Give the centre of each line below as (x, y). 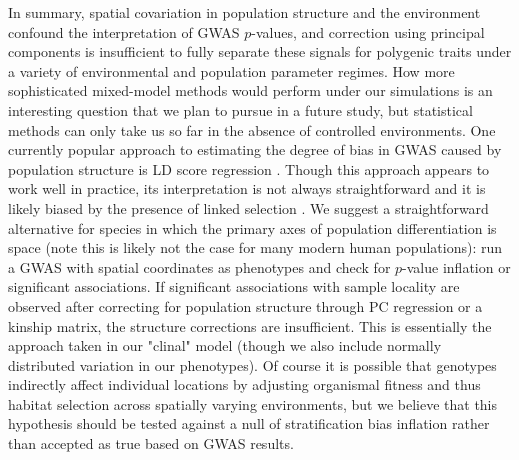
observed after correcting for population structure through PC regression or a (245, 305)
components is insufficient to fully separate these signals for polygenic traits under (260, 51)
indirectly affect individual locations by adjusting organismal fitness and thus (244, 384)
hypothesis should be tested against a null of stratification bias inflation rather (249, 423)
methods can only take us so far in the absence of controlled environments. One (252, 129)
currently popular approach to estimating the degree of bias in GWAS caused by (255, 149)
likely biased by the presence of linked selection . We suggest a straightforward (248, 207)
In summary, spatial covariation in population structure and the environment (244, 12)
